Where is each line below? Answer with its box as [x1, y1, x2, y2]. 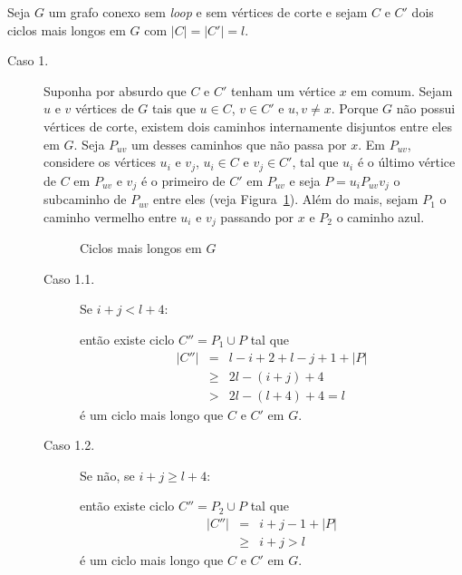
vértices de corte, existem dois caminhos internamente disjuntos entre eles [43, 116, 452, 135]
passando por [220, 207, 294, 226]
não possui [396, 99, 456, 118]
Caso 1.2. [43, 435, 95, 454]
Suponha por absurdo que [43, 81, 187, 100]
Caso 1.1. [43, 268, 95, 287]
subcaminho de [43, 190, 127, 209]
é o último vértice [357, 152, 456, 171]
